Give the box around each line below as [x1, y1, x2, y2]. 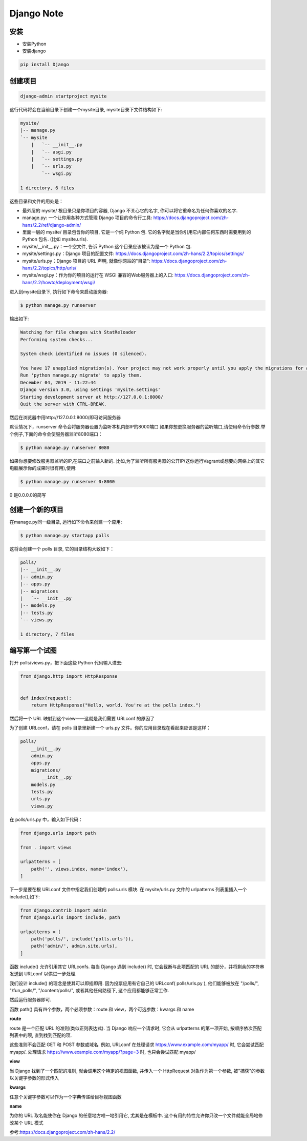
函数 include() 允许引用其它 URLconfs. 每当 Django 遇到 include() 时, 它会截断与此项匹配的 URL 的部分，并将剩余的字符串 [9, 963, 265, 970]
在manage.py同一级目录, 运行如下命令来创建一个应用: [9, 519, 122, 525]
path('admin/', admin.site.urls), [31, 943, 118, 949]
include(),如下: [9, 893, 40, 900]
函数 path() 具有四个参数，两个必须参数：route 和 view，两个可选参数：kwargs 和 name [9, 1006, 194, 1012]
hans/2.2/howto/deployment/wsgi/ [22, 279, 96, 285]
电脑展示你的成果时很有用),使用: [9, 465, 77, 471]
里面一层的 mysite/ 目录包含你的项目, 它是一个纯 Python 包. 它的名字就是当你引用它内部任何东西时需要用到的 [22, 229, 251, 235]
